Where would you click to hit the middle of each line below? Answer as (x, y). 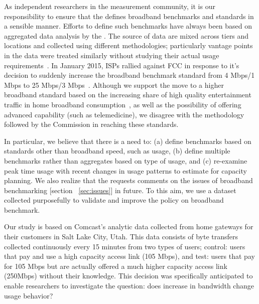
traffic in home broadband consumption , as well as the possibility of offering (123, 104)
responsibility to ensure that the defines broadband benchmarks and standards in (129, 16)
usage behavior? (29, 295)
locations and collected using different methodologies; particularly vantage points (128, 45)
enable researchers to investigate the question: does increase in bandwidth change (129, 286)
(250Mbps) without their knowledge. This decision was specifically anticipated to (128, 276)
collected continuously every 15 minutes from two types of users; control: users (125, 246)
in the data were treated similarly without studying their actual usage (112, 55)
